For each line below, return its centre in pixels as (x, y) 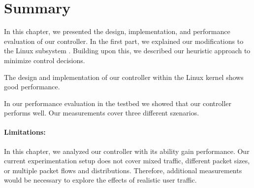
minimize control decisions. (45, 60)
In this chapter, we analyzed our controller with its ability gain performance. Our (127, 151)
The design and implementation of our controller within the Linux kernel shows (124, 77)
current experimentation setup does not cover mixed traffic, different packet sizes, (127, 161)
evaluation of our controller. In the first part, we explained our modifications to (124, 41)
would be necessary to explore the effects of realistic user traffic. (100, 180)
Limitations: (25, 132)
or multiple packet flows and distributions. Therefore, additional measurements (123, 170)
